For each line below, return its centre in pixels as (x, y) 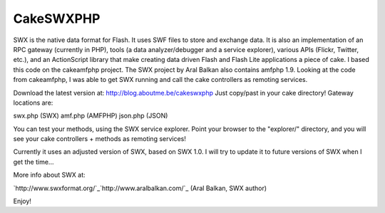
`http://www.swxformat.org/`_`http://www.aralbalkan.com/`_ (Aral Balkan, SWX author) (140, 188)
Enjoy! (22, 201)
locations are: (33, 103)
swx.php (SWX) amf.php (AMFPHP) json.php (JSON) (91, 116)
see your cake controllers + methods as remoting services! (100, 139)
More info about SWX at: (49, 175)
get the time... (34, 162)
